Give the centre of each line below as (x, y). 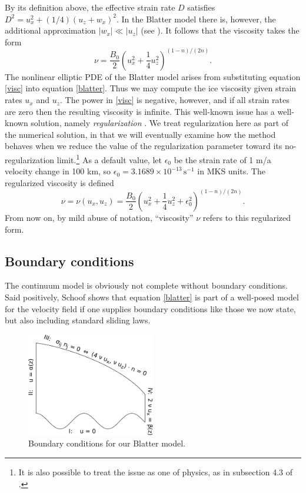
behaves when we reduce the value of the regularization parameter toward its (144, 146)
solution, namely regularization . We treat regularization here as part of (160, 123)
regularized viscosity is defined (59, 182)
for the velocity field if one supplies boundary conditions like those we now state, (150, 308)
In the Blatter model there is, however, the (199, 19)
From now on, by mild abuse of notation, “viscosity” (99, 217)
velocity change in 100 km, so (58, 171)
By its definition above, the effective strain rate (90, 7)
